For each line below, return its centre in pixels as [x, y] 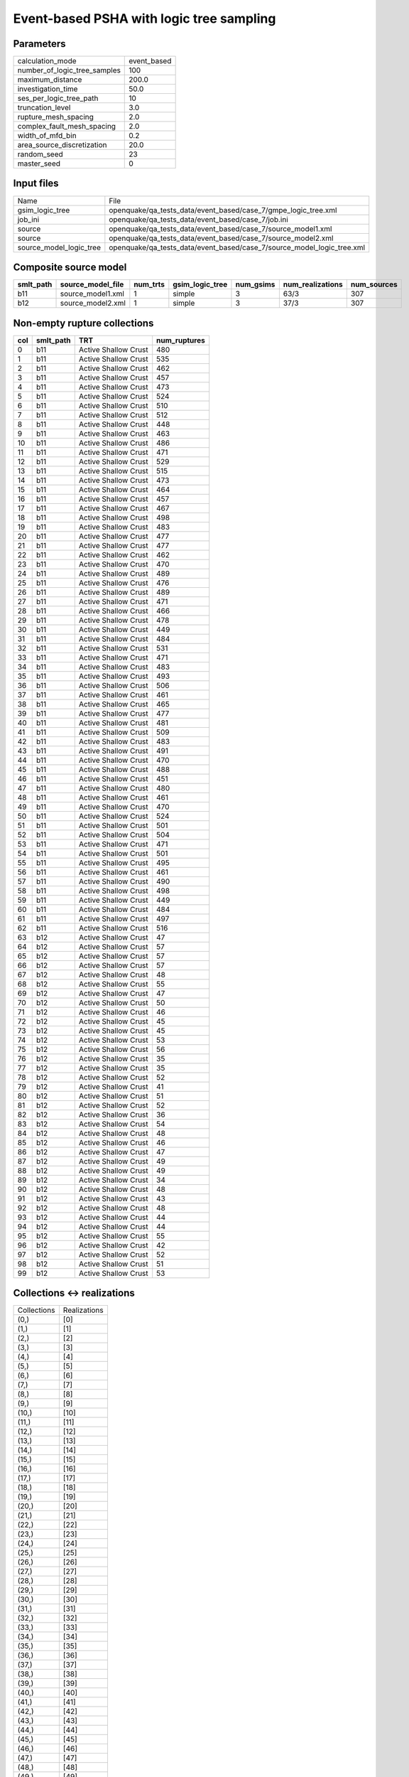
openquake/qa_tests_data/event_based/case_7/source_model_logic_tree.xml [237, 247]
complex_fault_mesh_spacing [67, 127]
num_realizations [313, 284]
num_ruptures [181, 340]
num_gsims [255, 284]
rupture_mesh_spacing [55, 117]
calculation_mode [47, 61]
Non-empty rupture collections [83, 323]
